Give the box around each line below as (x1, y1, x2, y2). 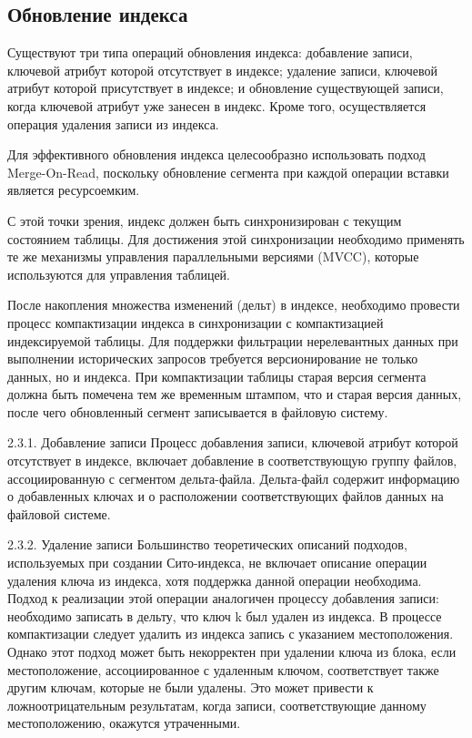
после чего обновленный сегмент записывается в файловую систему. (7, 402, 388, 421)
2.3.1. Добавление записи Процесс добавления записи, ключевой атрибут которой (7, 433, 458, 452)
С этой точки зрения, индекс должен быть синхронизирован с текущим (7, 210, 402, 230)
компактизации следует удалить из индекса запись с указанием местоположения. (7, 624, 454, 643)
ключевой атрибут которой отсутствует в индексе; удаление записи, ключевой (7, 60, 437, 79)
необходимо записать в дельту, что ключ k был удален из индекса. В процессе (7, 606, 442, 625)
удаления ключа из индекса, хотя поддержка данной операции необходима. (7, 570, 422, 589)
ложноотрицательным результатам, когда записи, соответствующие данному (7, 695, 427, 714)
